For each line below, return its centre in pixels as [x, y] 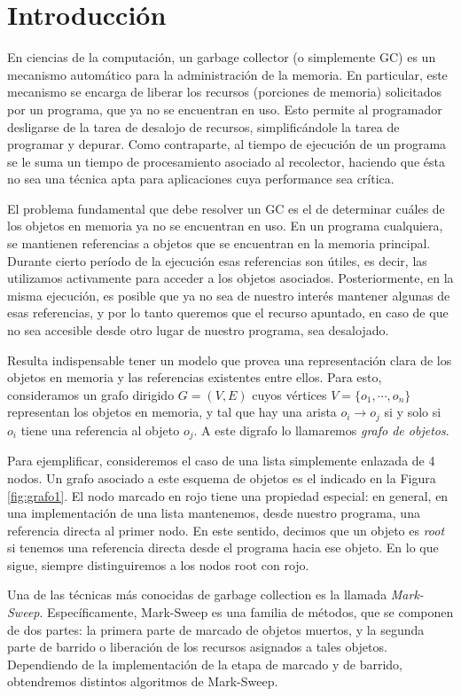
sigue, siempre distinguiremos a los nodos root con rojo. [158, 564]
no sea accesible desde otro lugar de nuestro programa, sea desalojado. [198, 330]
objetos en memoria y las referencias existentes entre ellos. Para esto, [195, 377]
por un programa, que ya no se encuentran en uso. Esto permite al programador [225, 109]
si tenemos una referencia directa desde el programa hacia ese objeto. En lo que [223, 547]
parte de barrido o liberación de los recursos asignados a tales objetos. [197, 647]
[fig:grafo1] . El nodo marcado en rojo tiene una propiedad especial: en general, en [228, 495]
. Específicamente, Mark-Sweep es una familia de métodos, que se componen [246, 612]
